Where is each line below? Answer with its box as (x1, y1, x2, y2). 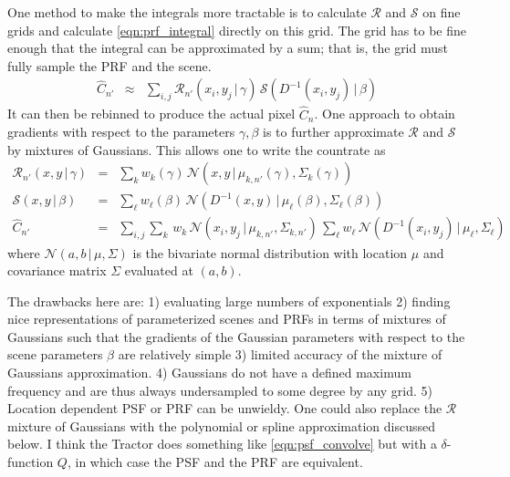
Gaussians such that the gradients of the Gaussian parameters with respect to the (7, 327, 465, 346)
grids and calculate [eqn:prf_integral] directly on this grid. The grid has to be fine (7, 20, 466, 39)
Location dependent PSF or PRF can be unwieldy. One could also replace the (7, 399, 442, 418)
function (7, 452, 54, 472)
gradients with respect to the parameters (7, 122, 235, 141)
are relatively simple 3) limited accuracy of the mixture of (118, 345, 442, 364)
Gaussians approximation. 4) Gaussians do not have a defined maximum (7, 363, 411, 382)
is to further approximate (263, 122, 404, 141)
